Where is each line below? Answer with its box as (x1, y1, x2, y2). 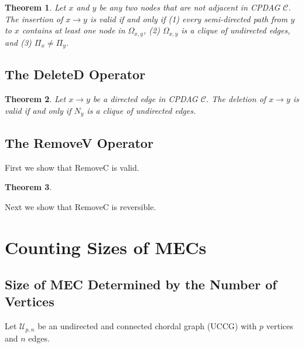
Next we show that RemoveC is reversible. (5, 200, 156, 212)
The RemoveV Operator (5, 133, 153, 151)
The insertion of (5, 12, 63, 25)
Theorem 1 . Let (5, 1, 66, 13)
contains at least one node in (22, 24, 125, 36)
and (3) (5, 36, 32, 48)
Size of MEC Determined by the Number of (5, 275, 277, 293)
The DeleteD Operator (5, 65, 146, 83)
